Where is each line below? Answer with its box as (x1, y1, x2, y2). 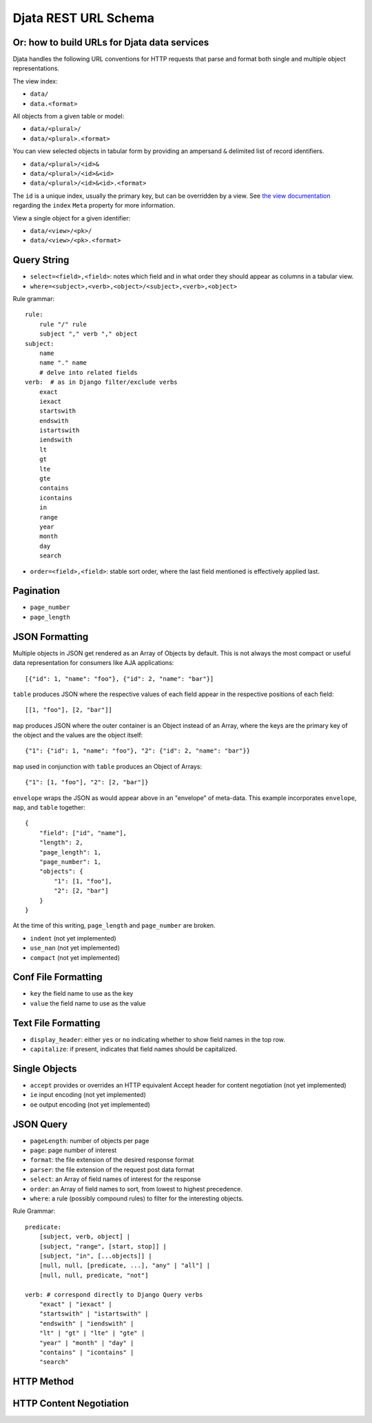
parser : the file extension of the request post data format (30, 1165, 195, 1174)
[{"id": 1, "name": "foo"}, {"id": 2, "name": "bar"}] (25, 675, 214, 682)
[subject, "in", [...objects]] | (39, 1252, 153, 1260)
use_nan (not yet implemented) (30, 944, 121, 952)
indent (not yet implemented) (30, 934, 116, 942)
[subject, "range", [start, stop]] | (39, 1242, 167, 1250)
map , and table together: (12, 803, 85, 812)
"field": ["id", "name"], (39, 829, 127, 837)
